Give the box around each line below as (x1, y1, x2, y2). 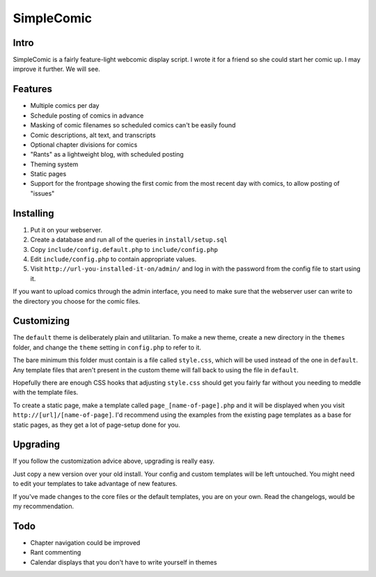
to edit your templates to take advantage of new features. (13, 480, 178, 488)
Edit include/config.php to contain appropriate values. (30, 255, 197, 263)
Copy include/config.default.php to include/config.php (30, 245, 219, 253)
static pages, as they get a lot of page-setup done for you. (13, 420, 180, 429)
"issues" (30, 189, 55, 198)
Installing (13, 207, 55, 219)
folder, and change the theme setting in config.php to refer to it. (13, 343, 202, 351)
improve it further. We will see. (13, 65, 100, 73)
